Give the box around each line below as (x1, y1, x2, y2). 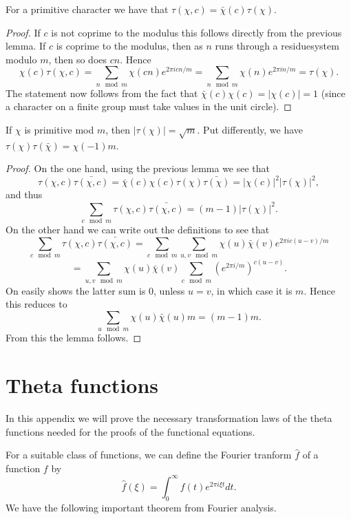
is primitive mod (24, 122, 94, 136)
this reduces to (6, 297, 67, 311)
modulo (6, 52, 37, 66)
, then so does (48, 52, 107, 66)
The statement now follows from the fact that (6, 85, 198, 100)
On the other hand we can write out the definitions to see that (6, 222, 270, 236)
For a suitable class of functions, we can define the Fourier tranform (6, 447, 292, 462)
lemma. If (6, 39, 46, 53)
